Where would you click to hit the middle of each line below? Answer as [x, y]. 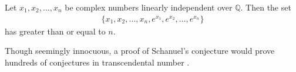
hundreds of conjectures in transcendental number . [97, 62]
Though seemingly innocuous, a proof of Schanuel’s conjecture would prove [140, 51]
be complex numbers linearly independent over [149, 7]
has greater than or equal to [55, 31]
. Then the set [266, 7]
